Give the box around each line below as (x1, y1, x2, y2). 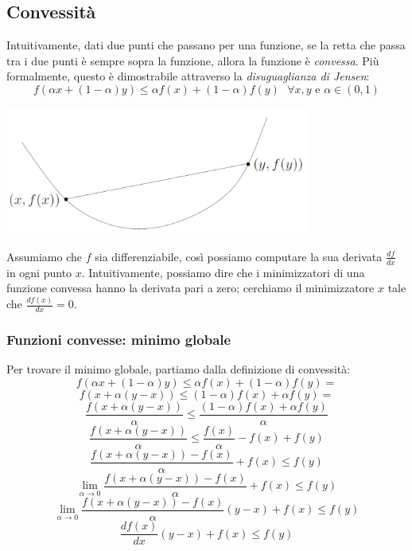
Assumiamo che (6, 248, 83, 264)
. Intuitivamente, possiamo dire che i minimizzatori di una (81, 264, 365, 280)
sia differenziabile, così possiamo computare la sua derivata (95, 248, 383, 264)
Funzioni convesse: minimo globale (6, 329, 231, 349)
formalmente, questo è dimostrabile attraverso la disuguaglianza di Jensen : (6, 68, 370, 84)
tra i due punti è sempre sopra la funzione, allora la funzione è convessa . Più (6, 52, 379, 68)
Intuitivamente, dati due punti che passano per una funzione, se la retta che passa (6, 37, 406, 53)
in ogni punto (6, 264, 72, 280)
